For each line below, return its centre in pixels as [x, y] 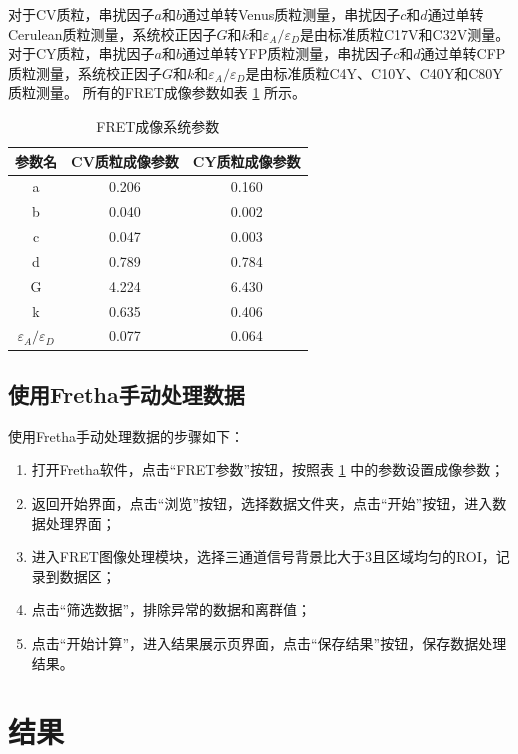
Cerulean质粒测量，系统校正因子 [112, 33]
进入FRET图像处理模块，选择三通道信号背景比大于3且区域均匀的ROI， [263, 556]
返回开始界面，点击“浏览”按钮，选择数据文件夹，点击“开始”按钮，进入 [262, 502]
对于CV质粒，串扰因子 [81, 14]
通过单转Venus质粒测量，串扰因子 [291, 14]
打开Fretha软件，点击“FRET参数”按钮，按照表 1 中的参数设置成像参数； [268, 469]
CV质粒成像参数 [125, 160]
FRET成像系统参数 [158, 125]
